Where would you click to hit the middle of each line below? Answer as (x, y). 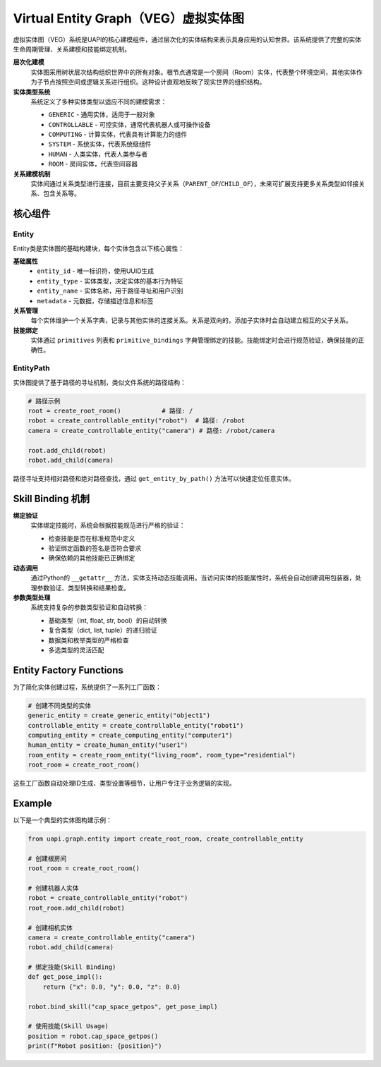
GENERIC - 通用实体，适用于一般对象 (102, 115)
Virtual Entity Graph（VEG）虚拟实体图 (129, 18)
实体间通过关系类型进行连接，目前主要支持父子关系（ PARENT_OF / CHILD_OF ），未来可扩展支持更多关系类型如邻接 (195, 184)
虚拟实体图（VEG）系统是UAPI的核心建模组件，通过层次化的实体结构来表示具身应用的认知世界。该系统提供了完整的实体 (187, 39)
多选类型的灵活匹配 (76, 650)
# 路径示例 (44, 401)
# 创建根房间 (47, 858)
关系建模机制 (32, 173)
